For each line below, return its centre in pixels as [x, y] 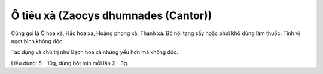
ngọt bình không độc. [37, 41]
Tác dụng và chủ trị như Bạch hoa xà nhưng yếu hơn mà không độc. [95, 52]
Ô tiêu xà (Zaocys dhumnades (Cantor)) [112, 15]
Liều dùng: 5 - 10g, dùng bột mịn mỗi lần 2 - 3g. [70, 63]
